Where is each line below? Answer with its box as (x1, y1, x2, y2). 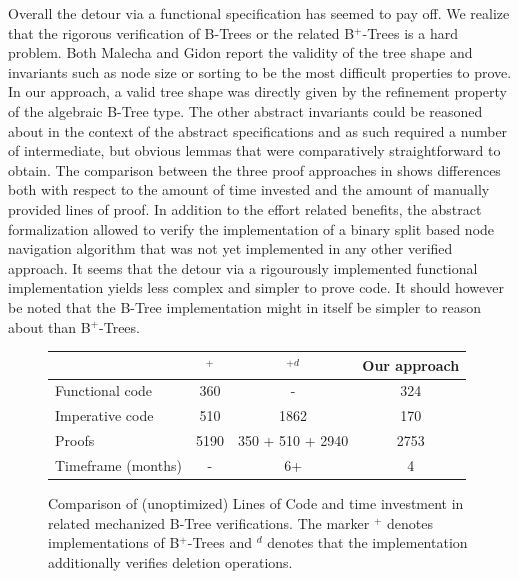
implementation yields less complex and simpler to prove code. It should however (8, 277, 504, 298)
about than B (8, 316, 91, 337)
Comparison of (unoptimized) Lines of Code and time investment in (48, 493, 464, 514)
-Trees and (187, 532, 253, 553)
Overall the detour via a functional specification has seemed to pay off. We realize (8, 3, 510, 23)
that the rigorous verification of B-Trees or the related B (8, 22, 355, 43)
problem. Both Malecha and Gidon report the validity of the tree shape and (8, 42, 473, 63)
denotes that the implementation (267, 532, 468, 553)
